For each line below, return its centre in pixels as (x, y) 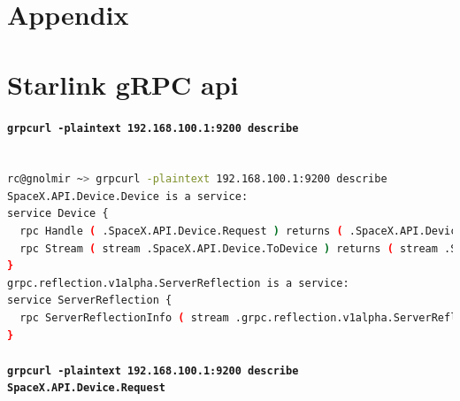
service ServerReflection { (90, 301)
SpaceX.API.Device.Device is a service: (128, 196)
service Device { (58, 214)
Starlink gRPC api (123, 84)
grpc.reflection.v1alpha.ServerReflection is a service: (178, 283)
